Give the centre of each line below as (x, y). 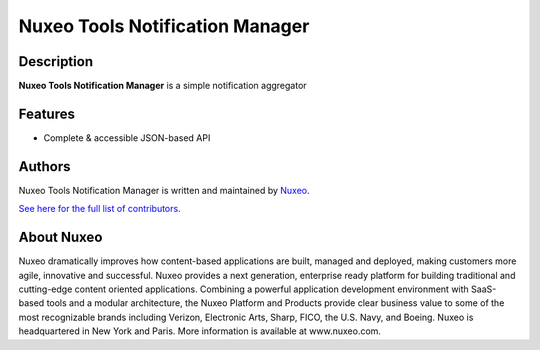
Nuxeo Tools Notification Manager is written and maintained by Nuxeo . (164, 190)
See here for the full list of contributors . (99, 209)
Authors (44, 166)
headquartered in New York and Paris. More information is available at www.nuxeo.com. (200, 331)
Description (56, 61)
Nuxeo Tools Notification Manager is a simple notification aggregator (162, 86)
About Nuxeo (60, 237)
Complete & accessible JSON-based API (127, 137)
